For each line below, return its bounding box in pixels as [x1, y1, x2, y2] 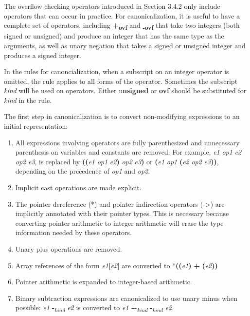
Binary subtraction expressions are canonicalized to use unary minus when [15, 293, 238, 303]
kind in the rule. [4, 95, 52, 105]
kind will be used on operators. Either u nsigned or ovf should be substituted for [4, 85, 247, 96]
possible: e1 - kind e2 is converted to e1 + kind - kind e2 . [15, 302, 174, 314]
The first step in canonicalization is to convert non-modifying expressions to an [4, 111, 240, 121]
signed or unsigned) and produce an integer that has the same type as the [4, 31, 224, 41]
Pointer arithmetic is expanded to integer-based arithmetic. [15, 276, 192, 287]
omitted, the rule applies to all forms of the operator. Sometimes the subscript [4, 76, 238, 86]
